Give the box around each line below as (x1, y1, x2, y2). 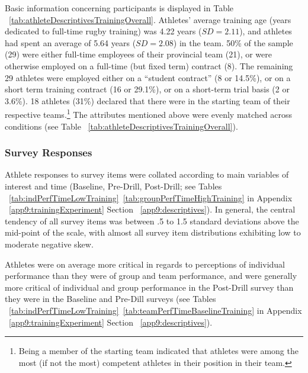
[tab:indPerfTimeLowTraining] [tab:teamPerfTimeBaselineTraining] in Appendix (9, 304, 302, 316)
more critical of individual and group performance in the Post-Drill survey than (5, 281, 294, 293)
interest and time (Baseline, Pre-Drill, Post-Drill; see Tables (5, 180, 222, 192)
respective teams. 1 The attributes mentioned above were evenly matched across (5, 107, 293, 120)
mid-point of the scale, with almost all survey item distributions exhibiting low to (5, 226, 301, 239)
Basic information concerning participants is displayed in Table (5, 2, 234, 14)
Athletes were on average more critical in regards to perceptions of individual (5, 258, 285, 270)
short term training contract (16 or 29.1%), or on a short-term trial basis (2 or (5, 83, 290, 95)
